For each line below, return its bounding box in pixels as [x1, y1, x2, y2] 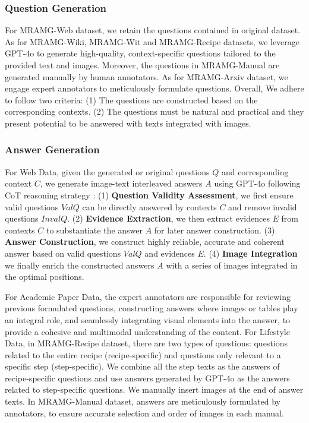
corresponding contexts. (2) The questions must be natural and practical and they [5, 105, 304, 118]
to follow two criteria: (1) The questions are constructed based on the [5, 93, 258, 106]
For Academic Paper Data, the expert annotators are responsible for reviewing [5, 290, 291, 302]
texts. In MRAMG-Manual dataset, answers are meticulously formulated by [5, 395, 280, 408]
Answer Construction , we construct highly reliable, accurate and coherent [5, 235, 285, 248]
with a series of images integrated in [166, 258, 298, 271]
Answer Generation [5, 142, 100, 157]
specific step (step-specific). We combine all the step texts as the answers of [5, 360, 280, 373]
